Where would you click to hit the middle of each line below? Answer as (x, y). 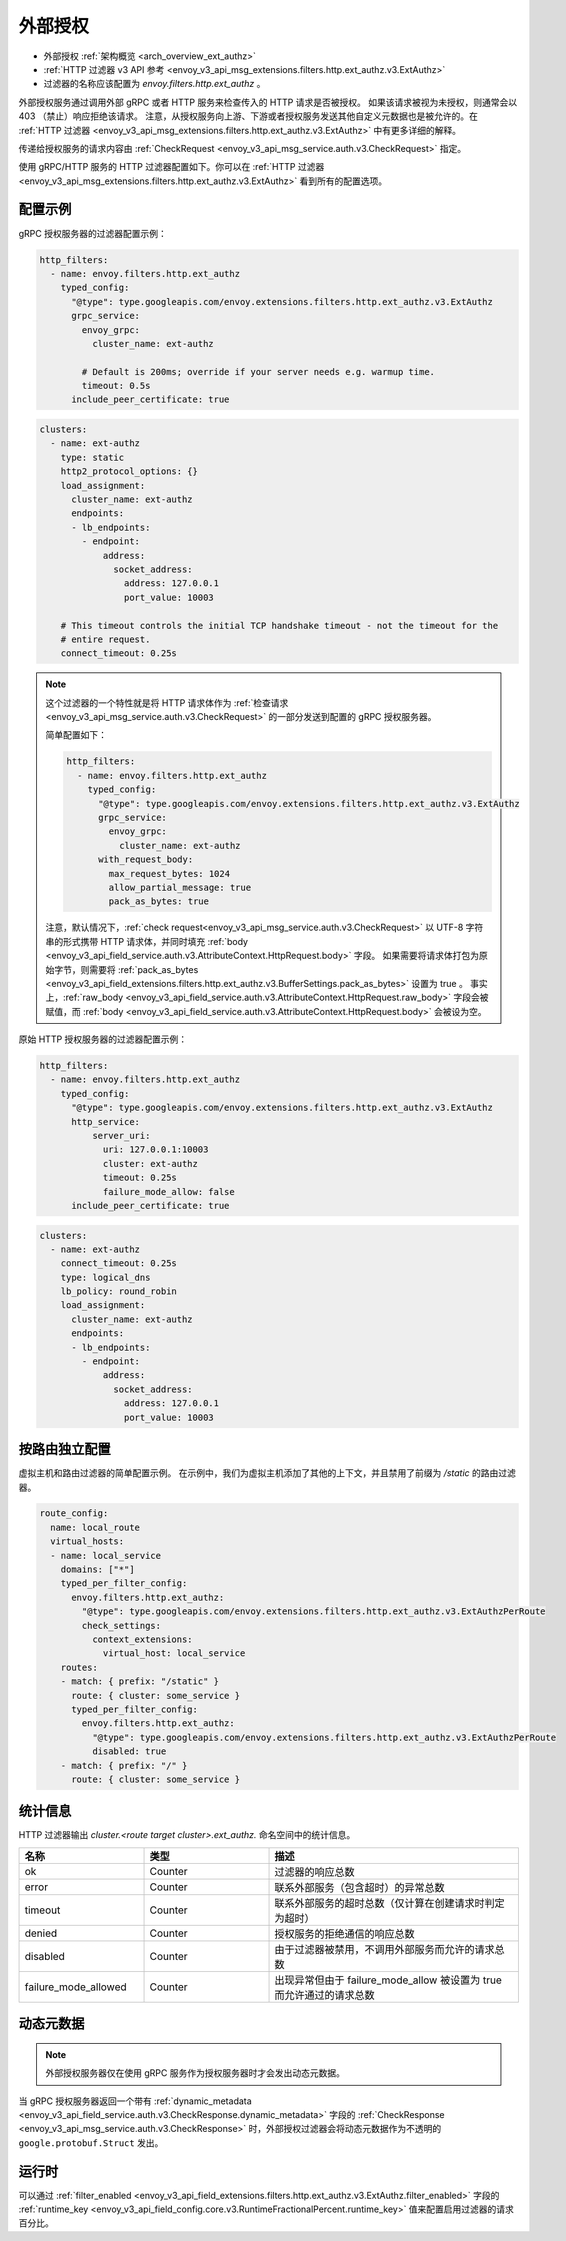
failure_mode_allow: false (168, 1191)
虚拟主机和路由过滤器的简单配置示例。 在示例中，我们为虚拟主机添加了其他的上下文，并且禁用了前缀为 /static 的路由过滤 (267, 1473)
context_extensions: (142, 1639)
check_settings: (121, 1625)
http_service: (105, 1121)
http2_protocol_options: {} (129, 471)
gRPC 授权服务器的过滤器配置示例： (92, 233)
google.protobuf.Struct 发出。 (91, 2142)
